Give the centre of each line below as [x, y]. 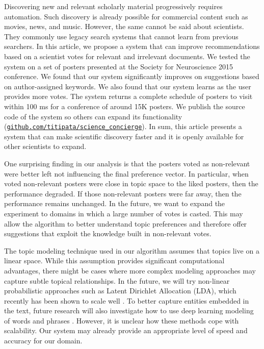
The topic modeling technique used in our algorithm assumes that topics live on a [132, 250]
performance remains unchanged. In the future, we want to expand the [115, 203]
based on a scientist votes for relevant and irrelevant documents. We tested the [127, 56]
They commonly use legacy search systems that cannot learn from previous [121, 36]
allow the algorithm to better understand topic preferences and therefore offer [126, 223]
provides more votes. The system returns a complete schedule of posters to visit [128, 96]
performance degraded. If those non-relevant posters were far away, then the [123, 193]
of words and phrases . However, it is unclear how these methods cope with [122, 320]
